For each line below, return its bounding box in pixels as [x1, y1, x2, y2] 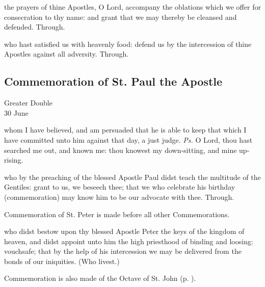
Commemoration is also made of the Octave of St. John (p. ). [4, 273, 196, 283]
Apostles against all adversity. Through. [4, 48, 129, 59]
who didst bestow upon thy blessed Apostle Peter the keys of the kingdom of [4, 226, 245, 237]
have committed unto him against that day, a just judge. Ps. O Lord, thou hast [4, 134, 253, 145]
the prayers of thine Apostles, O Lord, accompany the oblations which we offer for [4, 2, 261, 12]
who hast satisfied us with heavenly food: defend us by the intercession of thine [4, 38, 252, 49]
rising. [4, 154, 23, 165]
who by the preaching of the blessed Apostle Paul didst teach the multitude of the [4, 171, 261, 182]
